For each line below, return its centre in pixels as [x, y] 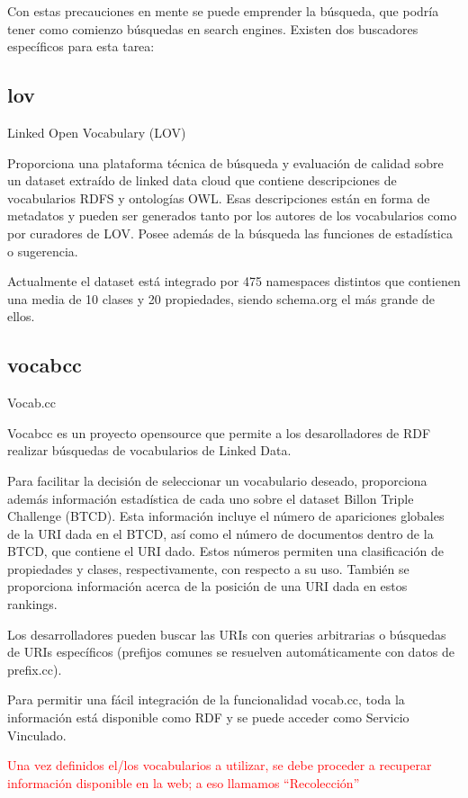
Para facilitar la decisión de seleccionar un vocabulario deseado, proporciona [217, 480]
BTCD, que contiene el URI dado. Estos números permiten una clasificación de [225, 551]
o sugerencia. [43, 251]
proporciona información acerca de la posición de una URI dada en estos [207, 586]
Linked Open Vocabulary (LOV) [97, 132]
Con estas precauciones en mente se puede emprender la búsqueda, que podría [223, 11]
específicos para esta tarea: [81, 46]
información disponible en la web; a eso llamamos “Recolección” [184, 782]
